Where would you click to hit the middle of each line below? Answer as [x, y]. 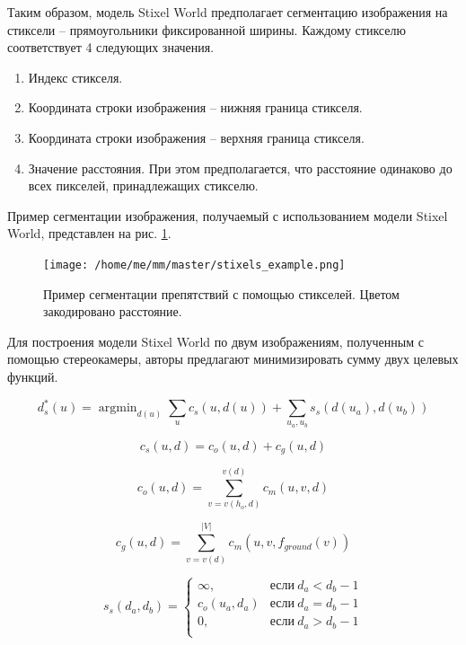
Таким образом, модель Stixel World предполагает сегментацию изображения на [228, 12]
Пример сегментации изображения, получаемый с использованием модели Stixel [228, 215]
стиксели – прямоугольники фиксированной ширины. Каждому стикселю [207, 29]
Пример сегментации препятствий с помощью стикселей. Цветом [221, 293]
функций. [33, 376]
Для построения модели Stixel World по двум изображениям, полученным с [215, 341]
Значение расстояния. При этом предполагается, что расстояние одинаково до [240, 168]
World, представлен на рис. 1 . [89, 233]
